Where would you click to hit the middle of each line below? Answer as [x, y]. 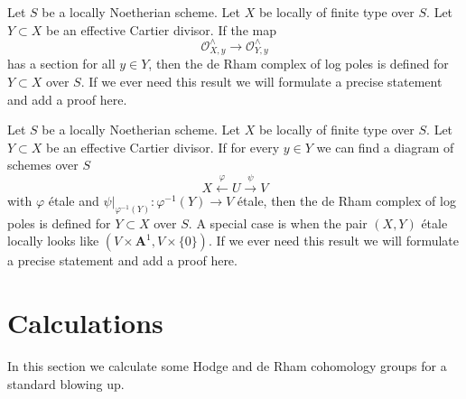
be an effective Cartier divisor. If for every [163, 147]
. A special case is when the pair [278, 223]
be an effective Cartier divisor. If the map [161, 29]
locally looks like [53, 241]
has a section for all [61, 64]
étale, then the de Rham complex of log [346, 200]
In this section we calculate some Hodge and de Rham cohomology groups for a [227, 365]
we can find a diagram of [385, 147]
